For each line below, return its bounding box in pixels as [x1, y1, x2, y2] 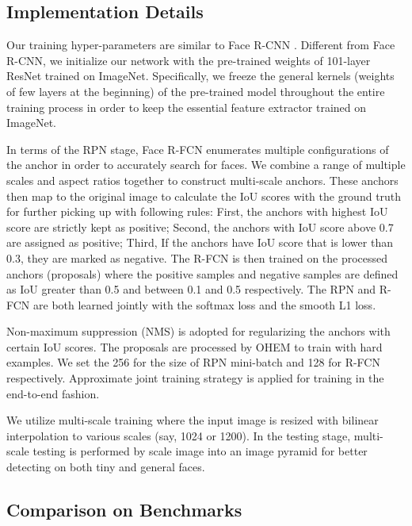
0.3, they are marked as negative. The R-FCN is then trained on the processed [6, 249, 388, 266]
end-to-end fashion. [6, 385, 100, 401]
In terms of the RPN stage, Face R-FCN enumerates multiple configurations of [6, 140, 389, 157]
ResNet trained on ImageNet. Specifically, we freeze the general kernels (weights [6, 67, 395, 84]
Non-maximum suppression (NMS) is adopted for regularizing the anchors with [6, 323, 391, 340]
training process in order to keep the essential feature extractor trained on [6, 98, 367, 115]
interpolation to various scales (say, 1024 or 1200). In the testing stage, [6, 427, 351, 443]
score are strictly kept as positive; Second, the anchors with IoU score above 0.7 [6, 218, 394, 235]
